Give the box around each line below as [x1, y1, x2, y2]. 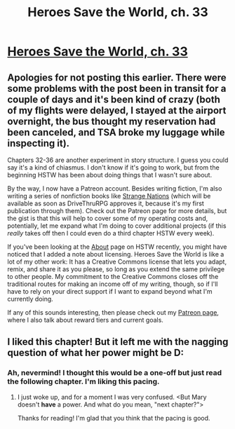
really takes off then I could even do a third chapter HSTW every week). [7, 229, 215, 237]
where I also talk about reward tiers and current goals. [7, 316, 163, 324]
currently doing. [7, 295, 54, 303]
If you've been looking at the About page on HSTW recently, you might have [7, 243, 227, 251]
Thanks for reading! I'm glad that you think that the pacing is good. [17, 414, 210, 422]
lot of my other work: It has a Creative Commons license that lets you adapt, [7, 257, 227, 266]
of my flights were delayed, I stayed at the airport [7, 104, 227, 116]
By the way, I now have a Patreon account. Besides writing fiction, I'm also [7, 184, 222, 193]
